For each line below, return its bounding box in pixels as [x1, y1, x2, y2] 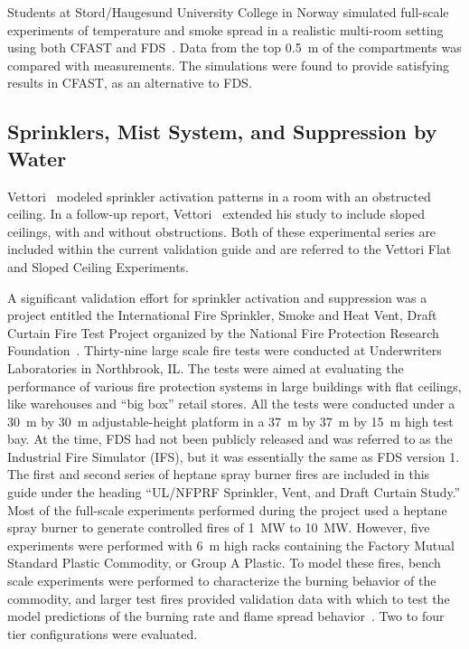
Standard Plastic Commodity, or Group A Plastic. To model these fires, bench [7, 553, 441, 572]
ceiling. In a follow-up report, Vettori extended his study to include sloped [7, 204, 426, 223]
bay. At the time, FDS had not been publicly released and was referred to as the [7, 429, 453, 448]
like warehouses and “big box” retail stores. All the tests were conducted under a [7, 394, 455, 413]
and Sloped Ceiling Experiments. [7, 257, 190, 276]
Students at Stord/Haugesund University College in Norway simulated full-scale [7, 3, 449, 21]
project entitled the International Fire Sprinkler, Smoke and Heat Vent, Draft [7, 306, 437, 324]
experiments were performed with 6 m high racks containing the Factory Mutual [7, 535, 455, 554]
